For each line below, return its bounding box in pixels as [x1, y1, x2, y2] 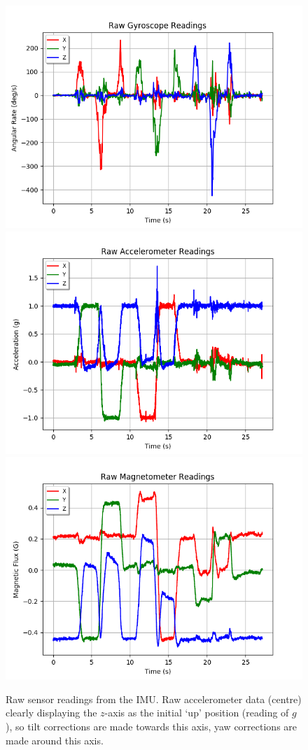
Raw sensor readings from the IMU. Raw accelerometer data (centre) [6, 691, 302, 706]
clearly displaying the [6, 705, 97, 720]
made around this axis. [6, 733, 104, 747]
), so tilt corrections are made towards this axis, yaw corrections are [6, 719, 297, 733]
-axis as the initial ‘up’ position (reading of [104, 705, 289, 720]
